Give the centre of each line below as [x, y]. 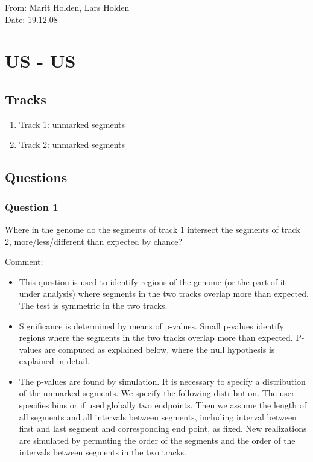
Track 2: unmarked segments [72, 144]
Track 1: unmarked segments [72, 124]
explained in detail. [54, 361]
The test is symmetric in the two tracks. [93, 305]
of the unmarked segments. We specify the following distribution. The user [157, 393]
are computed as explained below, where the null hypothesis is [160, 349]
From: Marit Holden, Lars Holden [67, 7]
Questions [36, 177]
